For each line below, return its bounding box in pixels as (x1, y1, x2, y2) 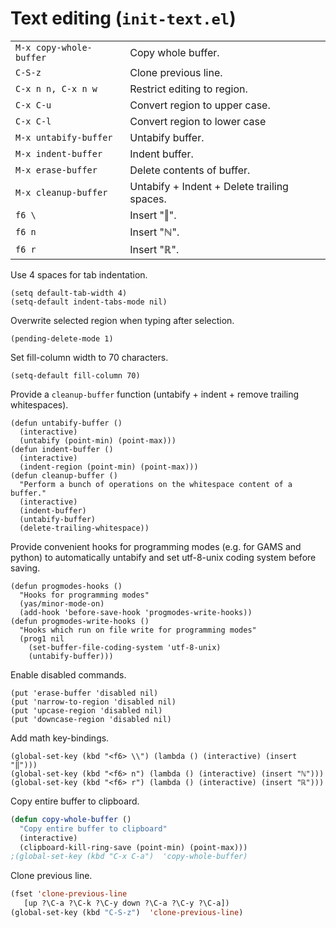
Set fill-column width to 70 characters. (10, 351, 169, 363)
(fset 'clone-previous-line (10, 889, 128, 899)
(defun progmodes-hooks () (10, 581, 123, 591)
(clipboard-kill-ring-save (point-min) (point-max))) (19, 842, 248, 852)
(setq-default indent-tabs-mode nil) (10, 297, 168, 307)
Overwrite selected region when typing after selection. (10, 314, 235, 326)
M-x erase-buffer (15, 164, 98, 176)
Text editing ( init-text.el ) (10, 7, 237, 30)
